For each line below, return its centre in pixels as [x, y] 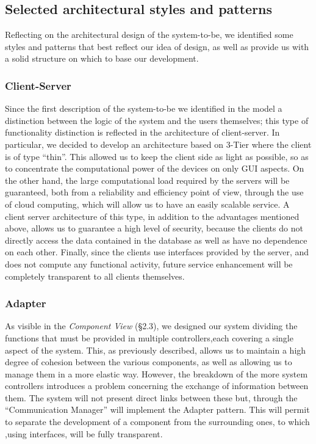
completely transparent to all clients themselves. [95, 276]
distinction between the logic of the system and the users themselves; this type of [157, 120]
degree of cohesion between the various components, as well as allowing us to [149, 362]
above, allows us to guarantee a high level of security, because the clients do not [154, 228]
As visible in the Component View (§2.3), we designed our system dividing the [151, 326]
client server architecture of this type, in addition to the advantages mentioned [152, 216]
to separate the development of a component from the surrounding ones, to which [157, 422]
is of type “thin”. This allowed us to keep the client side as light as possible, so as [157, 156]
